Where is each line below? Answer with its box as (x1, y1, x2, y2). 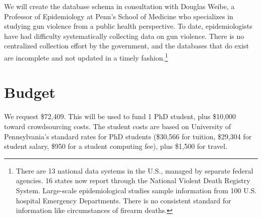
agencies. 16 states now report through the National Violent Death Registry (16, 175, 250, 186)
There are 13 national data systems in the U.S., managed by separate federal (16, 165, 253, 176)
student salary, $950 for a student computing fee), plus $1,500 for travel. (4, 141, 228, 151)
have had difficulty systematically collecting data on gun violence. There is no (4, 30, 244, 41)
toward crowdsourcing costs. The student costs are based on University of (4, 121, 231, 131)
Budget (4, 82, 56, 102)
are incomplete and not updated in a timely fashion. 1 (4, 50, 168, 63)
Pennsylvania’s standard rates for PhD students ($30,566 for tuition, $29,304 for (4, 131, 252, 141)
